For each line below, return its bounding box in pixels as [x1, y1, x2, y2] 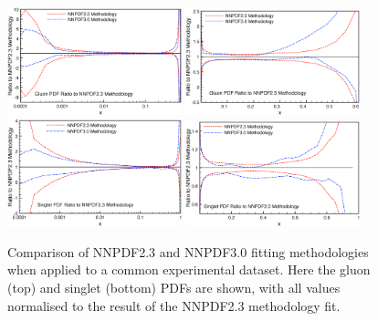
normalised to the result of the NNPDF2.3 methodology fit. [7, 295, 341, 315]
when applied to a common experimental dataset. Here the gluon [7, 260, 371, 279]
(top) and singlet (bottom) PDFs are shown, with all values [7, 278, 341, 297]
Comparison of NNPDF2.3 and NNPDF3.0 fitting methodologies [7, 242, 369, 261]
